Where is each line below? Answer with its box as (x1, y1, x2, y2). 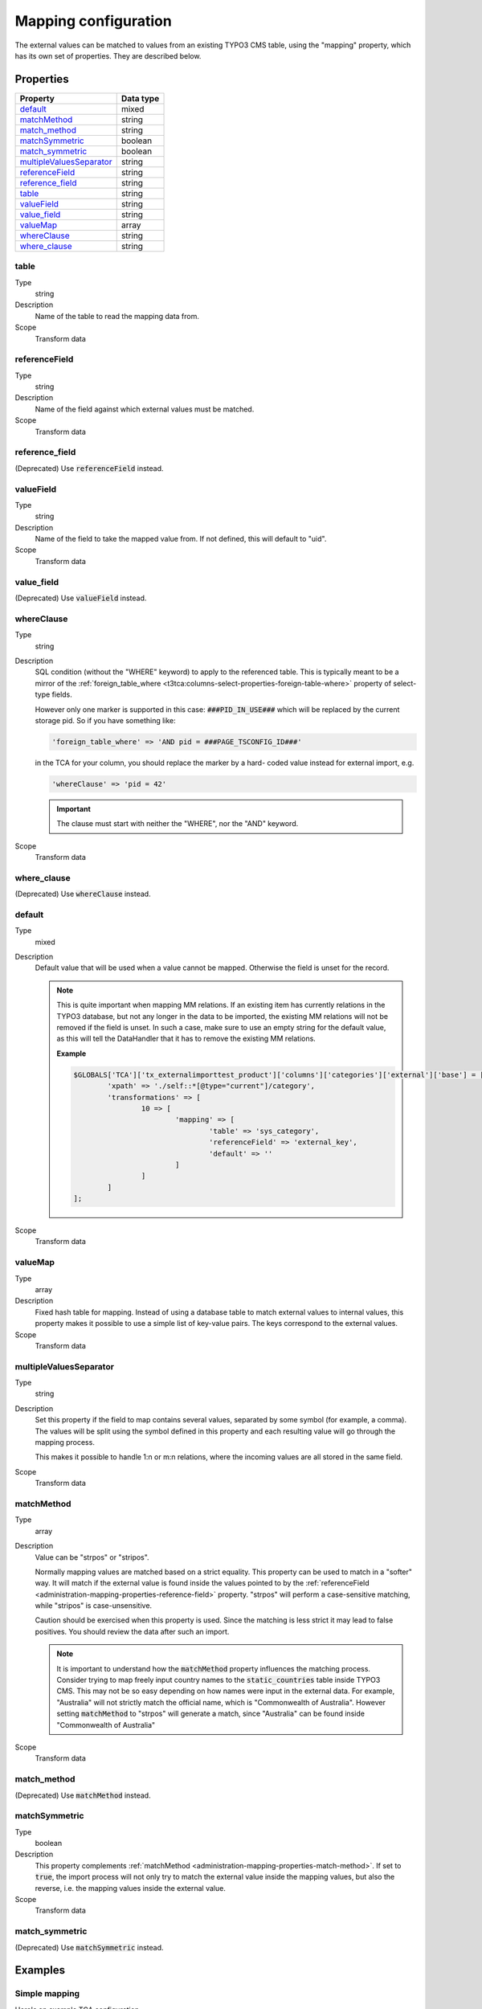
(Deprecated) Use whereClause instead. (14, 889, 152, 899)
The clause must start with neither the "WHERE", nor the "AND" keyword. (56, 819, 299, 829)
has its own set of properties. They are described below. (14, 51, 202, 60)
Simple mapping (14, 1988, 80, 1999)
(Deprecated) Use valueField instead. (14, 593, 147, 603)
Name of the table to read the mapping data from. (35, 311, 200, 321)
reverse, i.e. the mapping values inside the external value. (35, 1883, 227, 1892)
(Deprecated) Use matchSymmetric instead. (14, 1942, 164, 1952)
